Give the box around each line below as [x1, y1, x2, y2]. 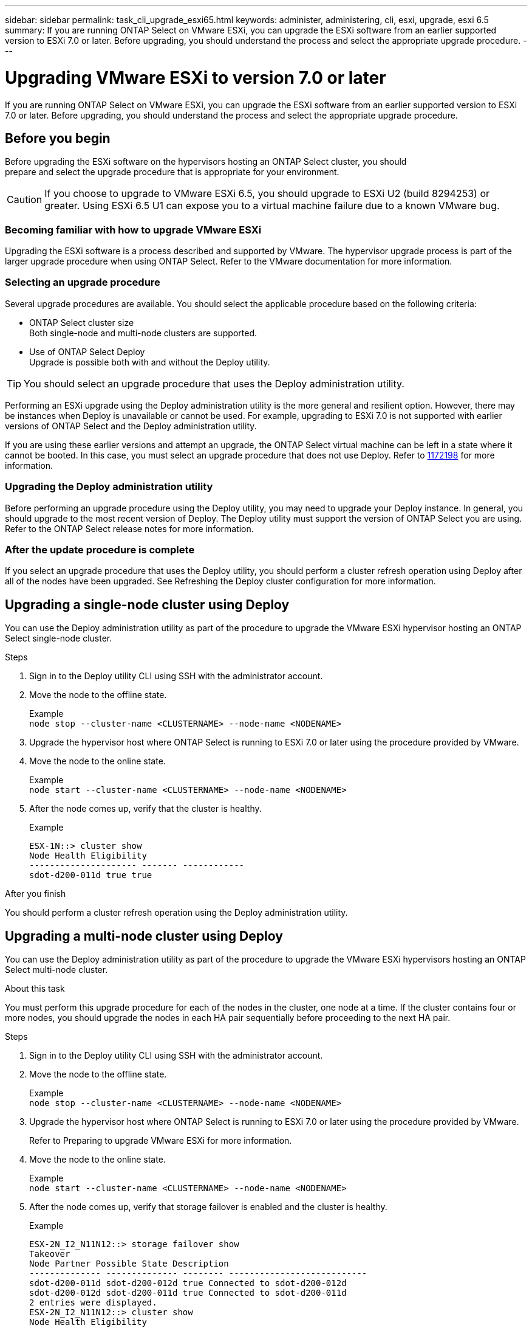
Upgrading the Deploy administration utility [5, 480, 213, 493]
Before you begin [5, 130, 111, 146]
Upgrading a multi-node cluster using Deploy [5, 928, 283, 944]
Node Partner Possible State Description [29, 1259, 229, 1269]
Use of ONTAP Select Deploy [29, 346, 145, 357]
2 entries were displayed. [29, 1298, 157, 1308]
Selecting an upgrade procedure [5, 276, 160, 289]
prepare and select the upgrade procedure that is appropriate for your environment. [5, 167, 339, 178]
